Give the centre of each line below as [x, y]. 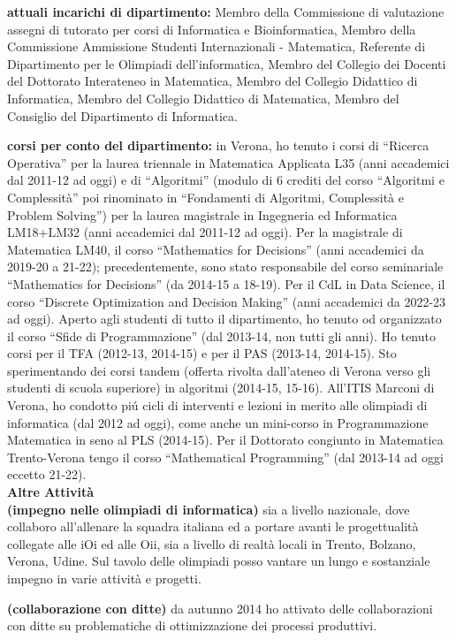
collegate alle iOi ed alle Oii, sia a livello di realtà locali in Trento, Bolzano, [212, 543]
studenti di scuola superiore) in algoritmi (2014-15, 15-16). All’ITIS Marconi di [221, 388]
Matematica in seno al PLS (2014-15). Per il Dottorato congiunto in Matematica [225, 440]
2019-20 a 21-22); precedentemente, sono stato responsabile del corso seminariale [225, 267]
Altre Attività [51, 492]
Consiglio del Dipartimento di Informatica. [122, 115]
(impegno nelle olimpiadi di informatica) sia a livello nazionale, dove [209, 509]
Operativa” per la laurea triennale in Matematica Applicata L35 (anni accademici [228, 162]
